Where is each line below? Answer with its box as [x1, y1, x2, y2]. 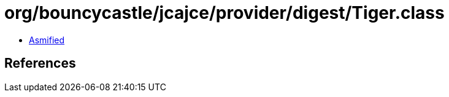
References [4, 56, 76, 71]
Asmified [29, 34, 65, 45]
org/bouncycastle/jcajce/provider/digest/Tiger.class [4, 2, 445, 23]
